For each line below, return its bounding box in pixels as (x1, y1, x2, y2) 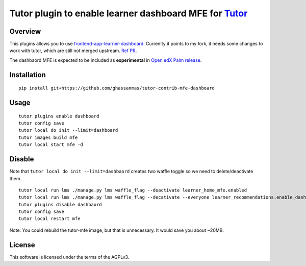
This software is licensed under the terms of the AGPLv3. (9, 254, 130, 260)
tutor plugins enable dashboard (18, 113, 99, 119)
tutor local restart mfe (18, 216, 81, 222)
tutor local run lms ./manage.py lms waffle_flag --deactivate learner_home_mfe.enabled (18, 187, 247, 193)
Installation (9, 70, 46, 79)
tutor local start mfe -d (18, 142, 84, 148)
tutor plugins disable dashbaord (18, 202, 102, 207)
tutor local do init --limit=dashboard (18, 128, 118, 133)
